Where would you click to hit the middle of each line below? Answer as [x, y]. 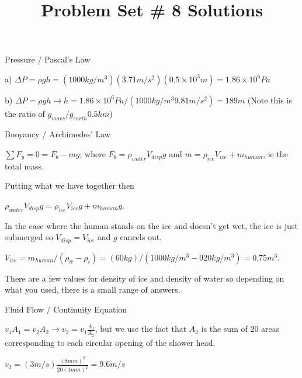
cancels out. [141, 237]
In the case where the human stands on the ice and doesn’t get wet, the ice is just [151, 225]
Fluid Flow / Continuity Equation [66, 309]
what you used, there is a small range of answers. [93, 289]
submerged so [29, 237]
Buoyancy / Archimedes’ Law [58, 134]
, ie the [275, 153]
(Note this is [270, 100]
